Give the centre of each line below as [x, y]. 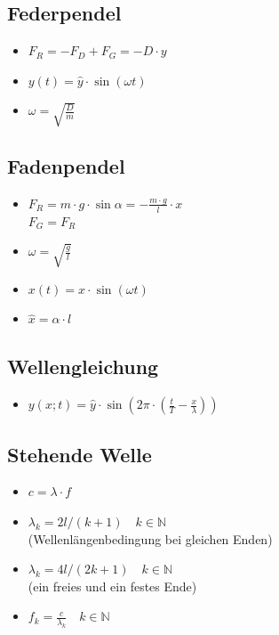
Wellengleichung [83, 366]
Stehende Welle [80, 454]
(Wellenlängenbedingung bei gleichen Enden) [150, 538]
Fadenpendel [66, 166]
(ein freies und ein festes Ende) [112, 586]
